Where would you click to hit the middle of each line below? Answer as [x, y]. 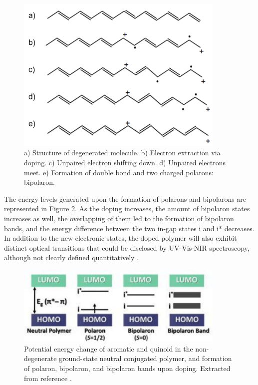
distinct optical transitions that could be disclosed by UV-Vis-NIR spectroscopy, [127, 247]
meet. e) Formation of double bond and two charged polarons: [119, 172]
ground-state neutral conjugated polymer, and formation [145, 358]
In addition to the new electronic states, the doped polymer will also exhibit [121, 238]
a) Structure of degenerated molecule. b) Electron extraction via [122, 153]
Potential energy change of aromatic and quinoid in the [109, 348]
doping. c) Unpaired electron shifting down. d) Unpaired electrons [125, 162]
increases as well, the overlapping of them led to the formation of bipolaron [119, 218]
